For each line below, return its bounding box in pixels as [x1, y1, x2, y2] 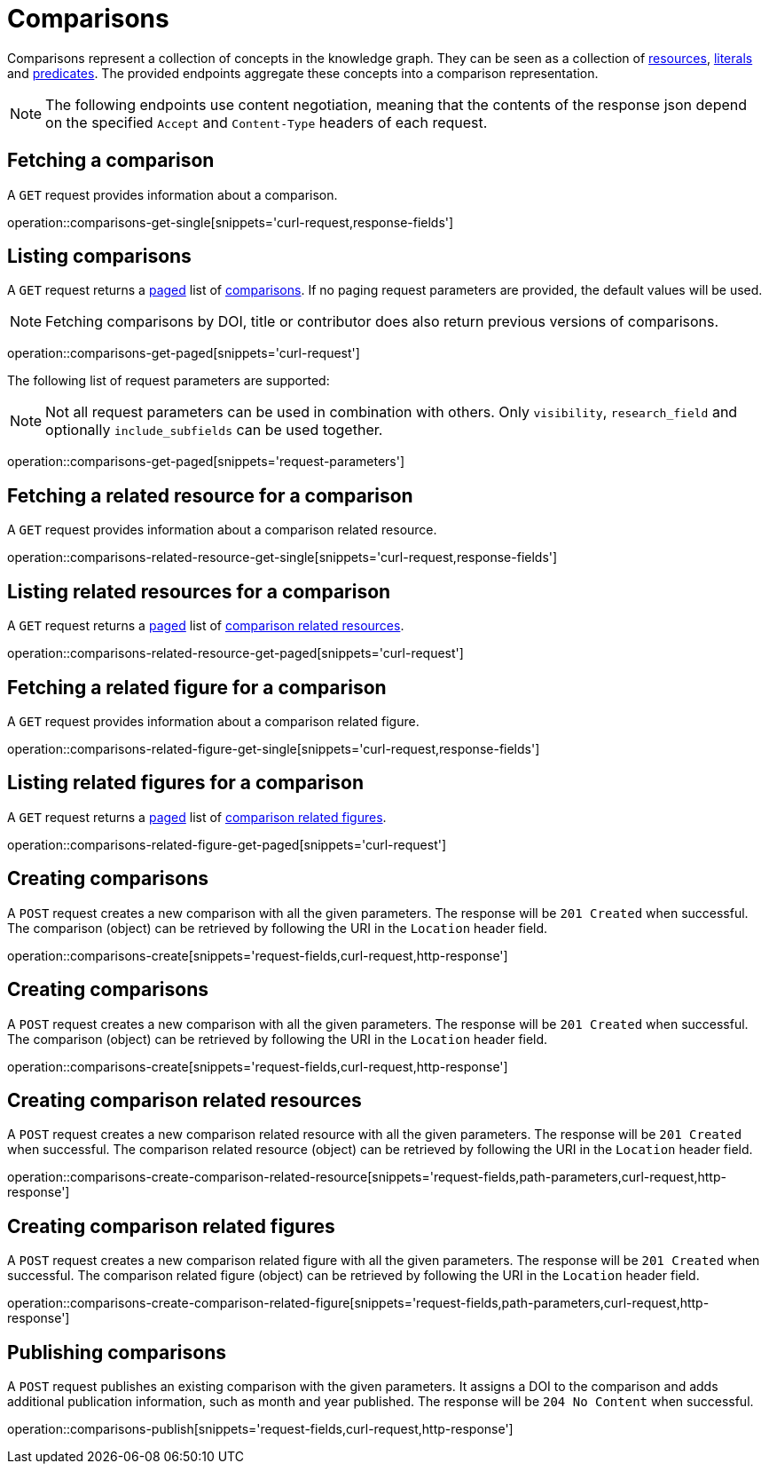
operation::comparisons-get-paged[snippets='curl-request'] [7, 345, 360, 361]
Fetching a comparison [7, 149, 215, 172]
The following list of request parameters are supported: [7, 373, 330, 389]
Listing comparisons [7, 245, 192, 268]
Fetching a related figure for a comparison [7, 676, 387, 699]
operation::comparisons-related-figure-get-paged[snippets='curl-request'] [7, 836, 447, 852]
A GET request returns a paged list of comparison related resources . [7, 618, 404, 634]
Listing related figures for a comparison [7, 771, 365, 795]
